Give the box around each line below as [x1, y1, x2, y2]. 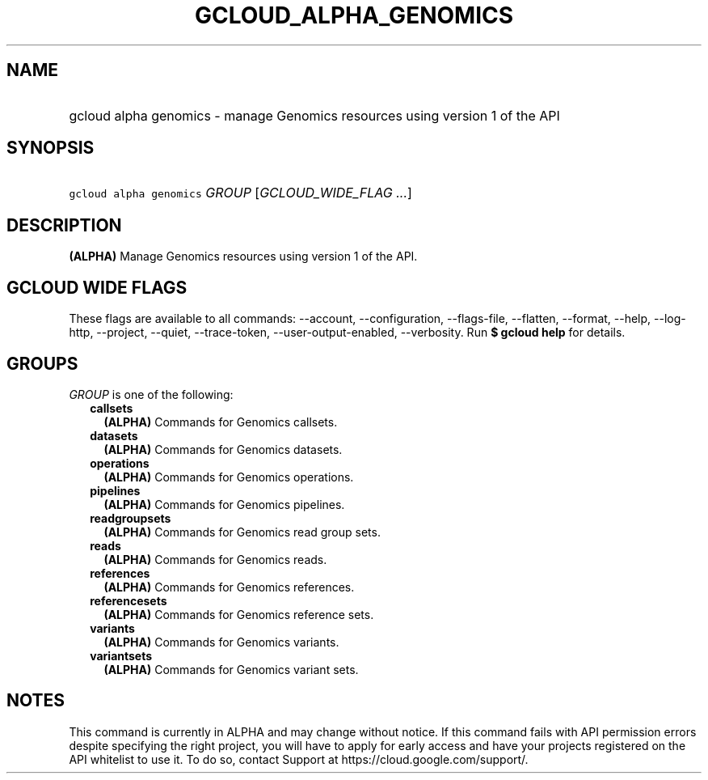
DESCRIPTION [6, 214, 122, 235]
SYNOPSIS [6, 138, 95, 159]
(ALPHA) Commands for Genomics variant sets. [103, 662, 359, 676]
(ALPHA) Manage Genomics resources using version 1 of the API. [69, 249, 418, 264]
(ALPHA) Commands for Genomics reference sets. [103, 607, 374, 621]
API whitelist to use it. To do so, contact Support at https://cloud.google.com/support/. [69, 752, 529, 766]
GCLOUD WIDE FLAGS [6, 277, 188, 298]
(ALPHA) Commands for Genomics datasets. [103, 442, 343, 456]
